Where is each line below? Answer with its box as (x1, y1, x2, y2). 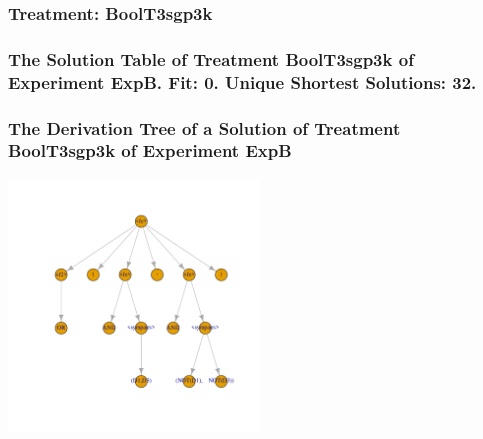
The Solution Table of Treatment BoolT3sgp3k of (8, 46, 414, 71)
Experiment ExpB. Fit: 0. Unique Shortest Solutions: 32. (8, 69, 477, 94)
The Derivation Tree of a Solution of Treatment (8, 115, 401, 140)
